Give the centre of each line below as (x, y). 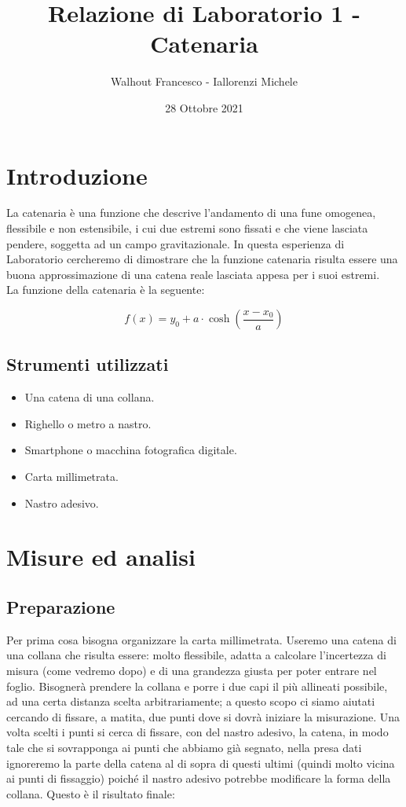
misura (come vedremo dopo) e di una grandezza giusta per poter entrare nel (192, 670)
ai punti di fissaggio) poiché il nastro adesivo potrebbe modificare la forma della (199, 778)
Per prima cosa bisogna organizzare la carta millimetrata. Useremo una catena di (201, 639)
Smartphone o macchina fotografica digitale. (131, 450)
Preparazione (61, 606)
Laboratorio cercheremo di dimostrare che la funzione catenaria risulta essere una (202, 259)
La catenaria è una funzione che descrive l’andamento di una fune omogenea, (191, 213)
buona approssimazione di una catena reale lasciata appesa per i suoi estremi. (193, 274)
